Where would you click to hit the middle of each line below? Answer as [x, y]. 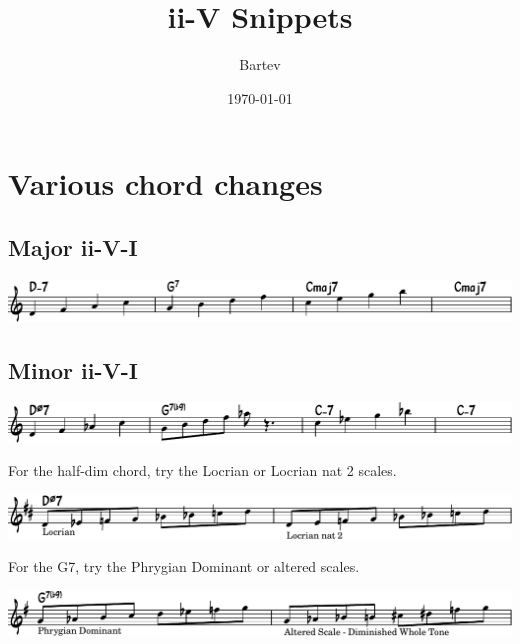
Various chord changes [165, 183]
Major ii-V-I [73, 246]
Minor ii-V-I [73, 369]
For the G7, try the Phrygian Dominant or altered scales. [184, 566]
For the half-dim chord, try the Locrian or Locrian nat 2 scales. [202, 470]
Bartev [260, 64]
